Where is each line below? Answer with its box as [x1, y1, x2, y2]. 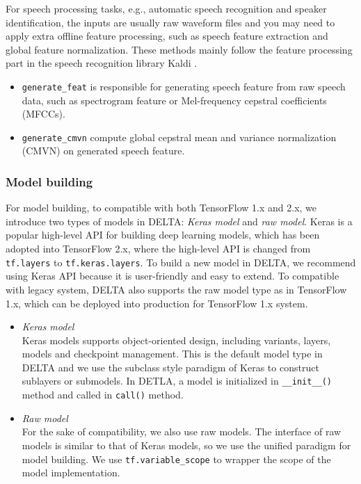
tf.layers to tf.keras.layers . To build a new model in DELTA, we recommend [6, 255, 356, 269]
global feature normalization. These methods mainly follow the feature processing [6, 42, 353, 56]
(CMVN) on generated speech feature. [22, 143, 185, 158]
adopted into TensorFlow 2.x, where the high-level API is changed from [6, 241, 311, 256]
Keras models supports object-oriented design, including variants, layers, [22, 332, 331, 347]
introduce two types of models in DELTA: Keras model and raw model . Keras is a [6, 213, 353, 228]
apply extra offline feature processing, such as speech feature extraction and [6, 29, 328, 43]
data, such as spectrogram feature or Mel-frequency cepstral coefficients [22, 92, 327, 107]
